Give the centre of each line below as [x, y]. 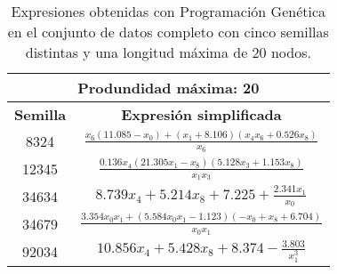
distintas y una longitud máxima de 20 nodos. [168, 52]
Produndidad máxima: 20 [168, 88]
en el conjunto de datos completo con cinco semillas [168, 32]
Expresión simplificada [201, 114]
